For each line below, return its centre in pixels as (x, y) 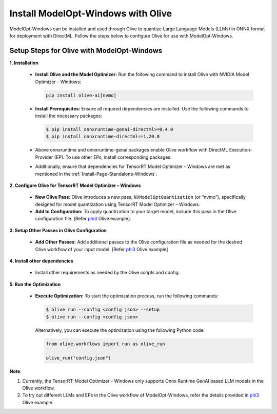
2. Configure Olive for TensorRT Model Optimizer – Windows (75, 185)
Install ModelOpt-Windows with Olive (91, 13)
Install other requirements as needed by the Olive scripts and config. (107, 273)
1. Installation (24, 63)
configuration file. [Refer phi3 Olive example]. (83, 219)
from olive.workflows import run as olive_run (105, 344)
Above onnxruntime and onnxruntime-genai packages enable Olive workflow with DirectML (132, 150)
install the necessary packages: (69, 116)
